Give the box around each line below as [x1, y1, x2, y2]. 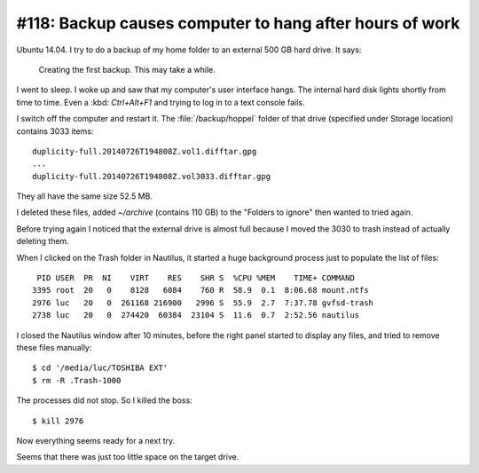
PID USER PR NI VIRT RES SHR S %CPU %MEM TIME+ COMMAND [36, 273, 355, 283]
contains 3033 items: [16, 125, 94, 137]
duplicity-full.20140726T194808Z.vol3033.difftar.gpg [32, 171, 271, 181]
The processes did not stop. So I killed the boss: [16, 395, 192, 406]
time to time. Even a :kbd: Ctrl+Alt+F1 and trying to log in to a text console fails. [16, 97, 305, 107]
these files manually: [16, 342, 92, 352]
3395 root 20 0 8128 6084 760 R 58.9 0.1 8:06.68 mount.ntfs [32, 285, 369, 296]
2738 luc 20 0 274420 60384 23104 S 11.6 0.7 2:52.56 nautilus [32, 311, 360, 320]
